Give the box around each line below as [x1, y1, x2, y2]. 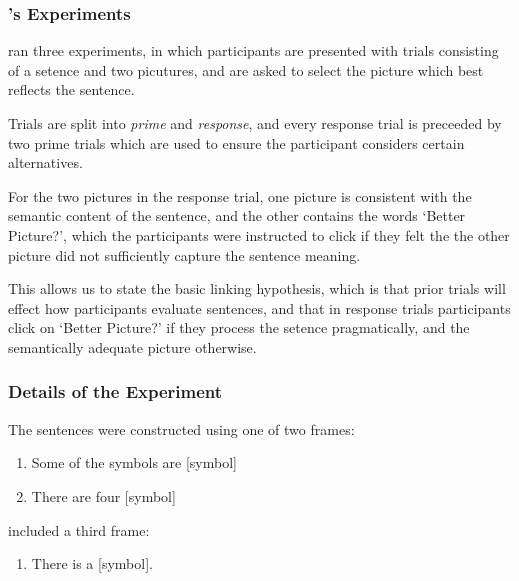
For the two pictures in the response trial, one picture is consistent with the [8, 185, 472, 206]
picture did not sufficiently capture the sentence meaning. [8, 244, 361, 265]
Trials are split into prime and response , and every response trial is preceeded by [8, 113, 502, 133]
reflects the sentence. [8, 79, 135, 100]
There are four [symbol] [31, 485, 176, 506]
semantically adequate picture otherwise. [8, 336, 257, 357]
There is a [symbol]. [31, 553, 153, 574]
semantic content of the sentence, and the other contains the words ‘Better [8, 205, 466, 226]
